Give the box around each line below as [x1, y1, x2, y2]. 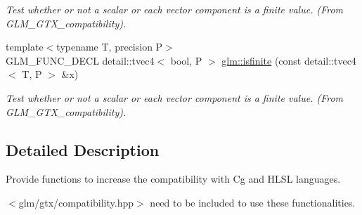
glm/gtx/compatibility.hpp [18, 195, 134, 209]
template [6, 39, 44, 54]
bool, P [170, 53, 202, 67]
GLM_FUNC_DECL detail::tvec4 [6, 53, 155, 67]
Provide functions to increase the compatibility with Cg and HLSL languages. [6, 171, 341, 186]
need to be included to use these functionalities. [150, 195, 356, 209]
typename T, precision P [56, 39, 163, 54]
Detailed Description [6, 138, 160, 160]
